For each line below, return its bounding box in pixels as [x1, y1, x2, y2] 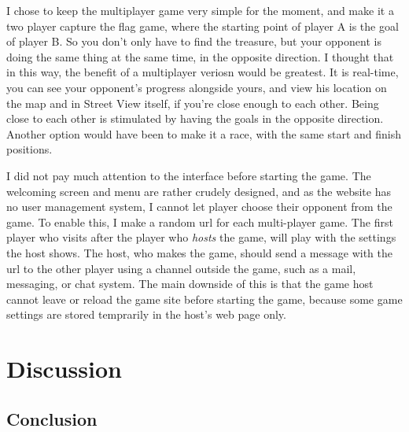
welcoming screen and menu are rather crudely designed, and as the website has [6, 183, 391, 199]
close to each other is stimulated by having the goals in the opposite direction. [6, 110, 384, 127]
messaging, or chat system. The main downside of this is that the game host [6, 275, 374, 292]
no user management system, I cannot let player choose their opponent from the [6, 198, 392, 215]
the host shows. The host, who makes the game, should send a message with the [6, 244, 392, 260]
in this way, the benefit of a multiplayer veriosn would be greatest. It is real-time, [6, 64, 399, 80]
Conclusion [6, 406, 98, 430]
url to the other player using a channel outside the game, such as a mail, [6, 260, 356, 276]
